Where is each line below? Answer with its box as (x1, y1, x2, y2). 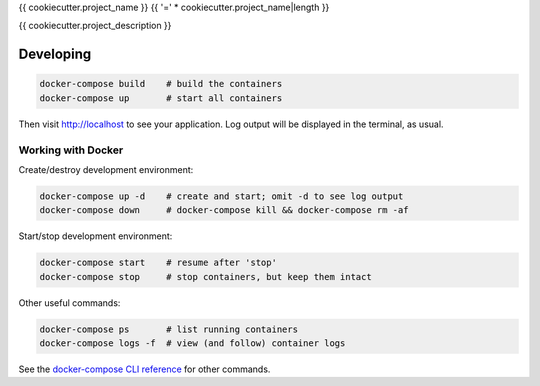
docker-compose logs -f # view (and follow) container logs (39, 338, 346, 349)
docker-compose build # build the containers (39, 78, 283, 90)
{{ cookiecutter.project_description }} (18, 20, 172, 32)
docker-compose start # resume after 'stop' (39, 257, 277, 269)
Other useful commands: (18, 296, 121, 309)
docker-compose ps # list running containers (39, 323, 299, 335)
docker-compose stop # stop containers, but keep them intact (39, 271, 372, 282)
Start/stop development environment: (18, 230, 173, 242)
